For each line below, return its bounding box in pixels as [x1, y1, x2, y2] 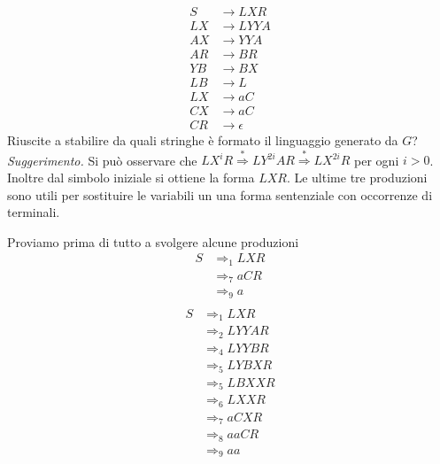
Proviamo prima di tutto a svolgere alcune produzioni [7, 232, 299, 251]
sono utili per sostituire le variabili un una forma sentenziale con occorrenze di [7, 185, 433, 204]
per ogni [354, 151, 399, 169]
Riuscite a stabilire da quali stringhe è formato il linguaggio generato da [7, 131, 398, 150]
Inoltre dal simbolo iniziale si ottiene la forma [7, 168, 255, 187]
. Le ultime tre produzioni [286, 168, 428, 187]
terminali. [7, 203, 60, 221]
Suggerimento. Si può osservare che [7, 151, 197, 169]
